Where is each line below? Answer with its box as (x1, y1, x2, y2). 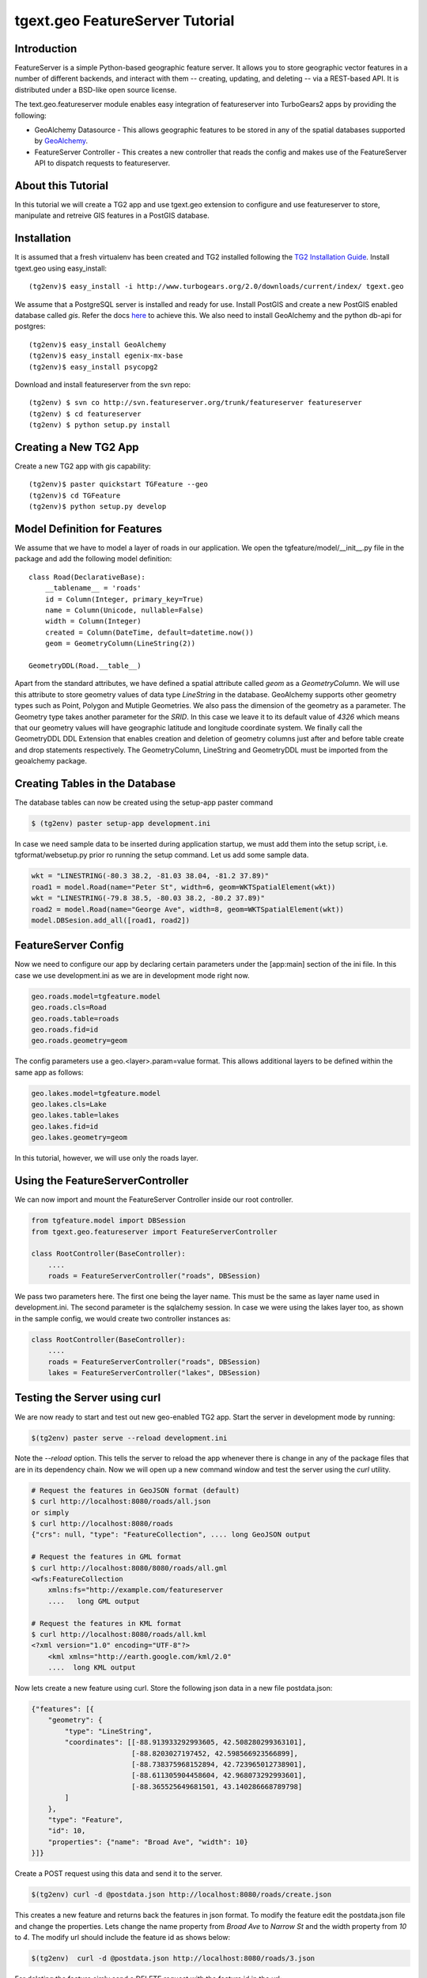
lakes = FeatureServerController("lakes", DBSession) (47, 1369, 261, 1377)
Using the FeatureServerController (14, 1174, 189, 1188)
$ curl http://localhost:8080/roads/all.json (31, 1497, 211, 1506)
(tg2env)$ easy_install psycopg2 (28, 362, 158, 371)
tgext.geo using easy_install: (14, 263, 107, 273)
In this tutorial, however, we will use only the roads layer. (14, 1154, 198, 1163)
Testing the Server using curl (14, 1391, 161, 1404)
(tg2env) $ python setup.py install (28, 420, 171, 430)
